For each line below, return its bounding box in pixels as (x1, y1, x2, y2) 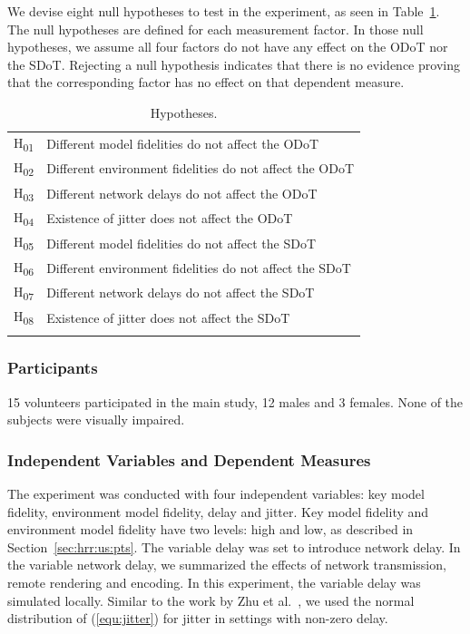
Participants (7, 356, 98, 379)
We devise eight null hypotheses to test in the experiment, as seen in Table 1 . (7, 2, 440, 20)
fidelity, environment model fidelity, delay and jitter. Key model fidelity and (7, 502, 429, 521)
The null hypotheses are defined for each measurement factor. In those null (7, 19, 424, 38)
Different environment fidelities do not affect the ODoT (46, 159, 355, 178)
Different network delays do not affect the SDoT (46, 283, 315, 302)
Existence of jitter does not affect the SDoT (46, 307, 290, 327)
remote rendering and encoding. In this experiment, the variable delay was (7, 572, 421, 591)
